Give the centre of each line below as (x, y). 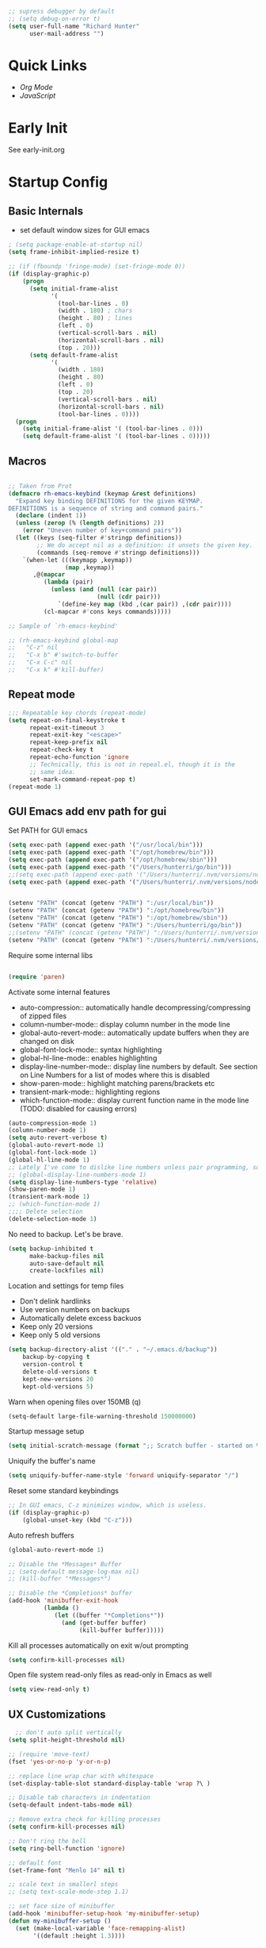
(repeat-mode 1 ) (35, 787)
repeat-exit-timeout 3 (66, 728)
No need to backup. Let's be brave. (66, 1234)
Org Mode (36, 87)
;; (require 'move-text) (49, 1754)
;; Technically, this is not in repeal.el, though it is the (132, 764)
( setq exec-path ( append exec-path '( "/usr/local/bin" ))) (106, 845)
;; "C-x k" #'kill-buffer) (56, 670)
